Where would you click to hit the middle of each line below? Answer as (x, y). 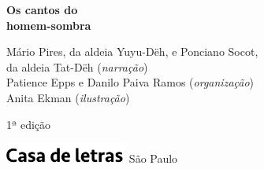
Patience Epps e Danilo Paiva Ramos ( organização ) (130, 82)
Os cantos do (42, 9)
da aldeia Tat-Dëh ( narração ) (77, 66)
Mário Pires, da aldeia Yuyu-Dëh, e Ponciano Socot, (132, 51)
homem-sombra (49, 25)
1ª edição (29, 124)
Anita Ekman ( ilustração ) (68, 97)
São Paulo (153, 158)
